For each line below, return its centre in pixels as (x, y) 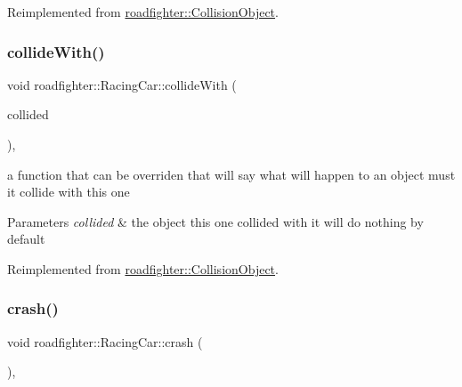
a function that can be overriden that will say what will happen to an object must (231, 174)
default (26, 239)
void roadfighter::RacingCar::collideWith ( (122, 84)
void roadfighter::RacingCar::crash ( (105, 341)
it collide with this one (69, 192)
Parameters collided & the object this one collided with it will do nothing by (215, 221)
